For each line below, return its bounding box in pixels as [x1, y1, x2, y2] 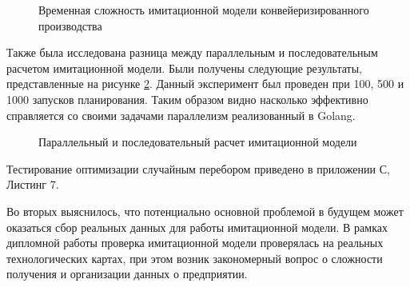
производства [38, 17, 102, 34]
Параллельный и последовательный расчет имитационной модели [38, 134, 357, 150]
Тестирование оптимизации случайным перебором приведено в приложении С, [6, 160, 390, 177]
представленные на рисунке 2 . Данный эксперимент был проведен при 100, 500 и [6, 75, 404, 92]
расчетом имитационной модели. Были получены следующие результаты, [6, 59, 362, 76]
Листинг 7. [6, 176, 59, 193]
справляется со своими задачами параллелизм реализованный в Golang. [6, 106, 356, 123]
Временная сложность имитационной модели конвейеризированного [38, 2, 369, 18]
